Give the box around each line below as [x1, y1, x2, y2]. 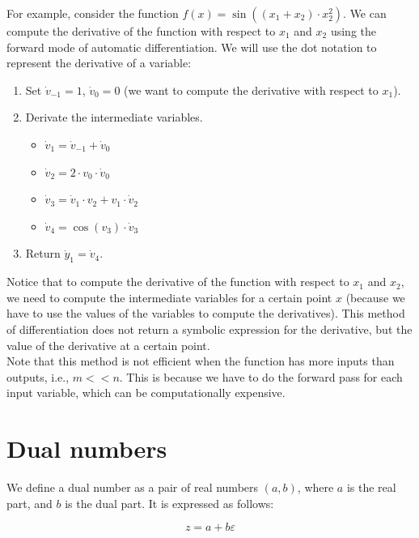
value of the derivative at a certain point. [6, 336, 210, 353]
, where [297, 479, 334, 496]
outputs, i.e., [6, 368, 70, 385]
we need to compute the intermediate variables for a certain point [6, 288, 332, 305]
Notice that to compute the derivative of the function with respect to [6, 273, 349, 290]
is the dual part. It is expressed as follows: [65, 494, 274, 511]
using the [330, 23, 376, 39]
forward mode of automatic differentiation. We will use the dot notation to [6, 38, 377, 55]
